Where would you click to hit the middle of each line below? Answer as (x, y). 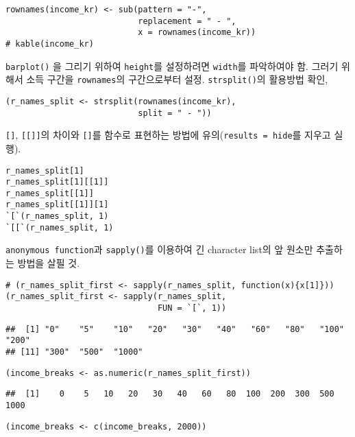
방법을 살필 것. (49, 263)
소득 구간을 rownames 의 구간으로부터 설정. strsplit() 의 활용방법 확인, (177, 79)
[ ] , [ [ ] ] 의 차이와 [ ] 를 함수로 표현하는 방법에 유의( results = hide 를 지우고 (168, 135)
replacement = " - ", (187, 21)
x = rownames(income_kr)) (197, 33)
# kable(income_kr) (50, 44)
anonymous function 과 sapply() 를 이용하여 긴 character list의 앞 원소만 (159, 249)
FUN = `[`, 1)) (192, 308)
